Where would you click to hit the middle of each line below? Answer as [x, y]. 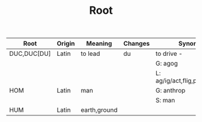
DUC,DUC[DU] [30, 53]
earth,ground [99, 110]
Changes [136, 44]
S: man [165, 100]
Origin [66, 44]
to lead [90, 53]
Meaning [99, 44]
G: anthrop [170, 91]
